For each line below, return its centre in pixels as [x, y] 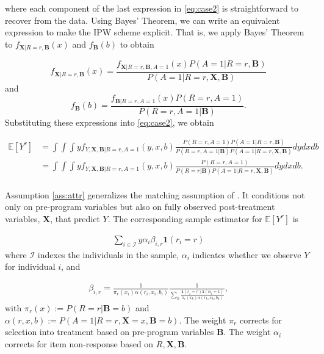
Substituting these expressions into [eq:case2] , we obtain [110, 122]
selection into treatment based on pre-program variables [110, 332]
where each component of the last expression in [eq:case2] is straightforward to [152, 8]
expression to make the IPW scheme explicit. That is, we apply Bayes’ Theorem [155, 32]
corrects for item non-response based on [79, 343]
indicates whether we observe [247, 254]
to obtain [137, 44]
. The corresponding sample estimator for [185, 218]
